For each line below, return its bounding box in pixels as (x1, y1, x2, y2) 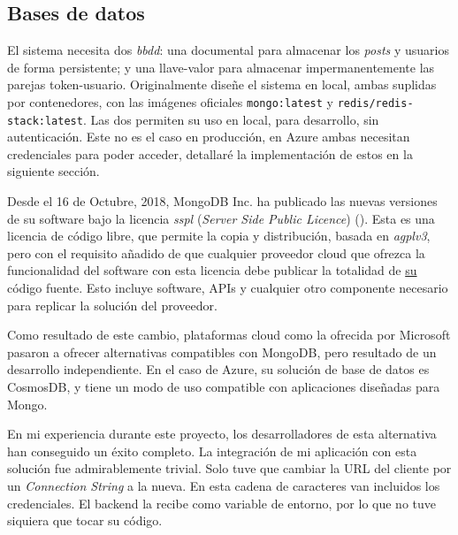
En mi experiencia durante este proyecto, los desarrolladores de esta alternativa (7, 424, 437, 443)
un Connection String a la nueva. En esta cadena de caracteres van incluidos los (7, 476, 440, 494)
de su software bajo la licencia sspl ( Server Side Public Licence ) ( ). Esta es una (7, 209, 435, 227)
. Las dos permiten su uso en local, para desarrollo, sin (82, 110, 379, 128)
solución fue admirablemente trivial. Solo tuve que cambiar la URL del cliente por (7, 459, 452, 478)
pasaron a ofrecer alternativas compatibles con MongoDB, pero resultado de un (7, 342, 437, 361)
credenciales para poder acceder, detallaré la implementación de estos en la (7, 144, 413, 163)
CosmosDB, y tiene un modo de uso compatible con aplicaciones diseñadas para (7, 378, 440, 396)
